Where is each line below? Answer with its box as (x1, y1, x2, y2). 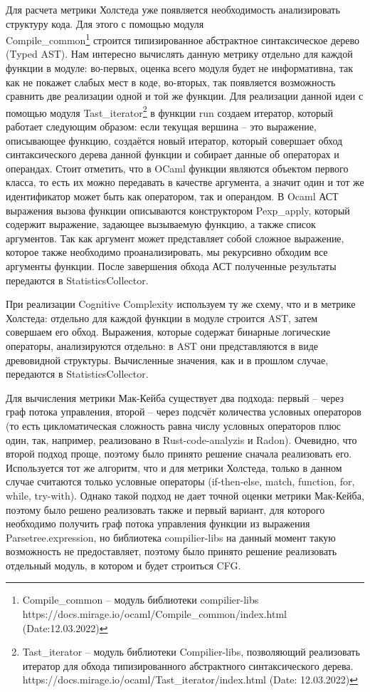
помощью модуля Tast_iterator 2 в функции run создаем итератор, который (6, 103, 333, 120)
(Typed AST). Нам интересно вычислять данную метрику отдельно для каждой (6, 46, 353, 61)
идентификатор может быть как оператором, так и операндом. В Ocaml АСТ (6, 189, 339, 204)
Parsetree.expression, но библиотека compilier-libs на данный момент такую (6, 530, 336, 544)
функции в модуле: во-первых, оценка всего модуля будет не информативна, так (6, 61, 353, 76)
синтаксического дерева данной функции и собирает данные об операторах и (6, 147, 339, 162)
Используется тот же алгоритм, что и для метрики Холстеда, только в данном (6, 460, 342, 475)
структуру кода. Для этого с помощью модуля (6, 16, 204, 31)
